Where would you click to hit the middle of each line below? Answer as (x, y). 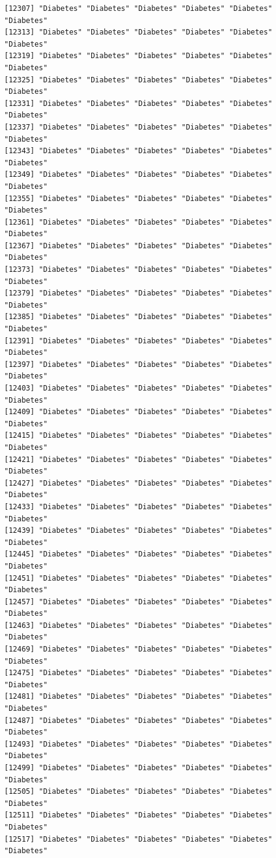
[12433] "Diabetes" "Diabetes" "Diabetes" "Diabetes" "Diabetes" (138, 507)
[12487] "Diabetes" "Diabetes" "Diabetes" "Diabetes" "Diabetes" (138, 720)
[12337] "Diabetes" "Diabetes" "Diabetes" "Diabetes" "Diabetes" (138, 127)
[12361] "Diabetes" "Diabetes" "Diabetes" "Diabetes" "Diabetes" (138, 222)
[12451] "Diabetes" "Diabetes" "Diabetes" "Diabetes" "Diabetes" (138, 578)
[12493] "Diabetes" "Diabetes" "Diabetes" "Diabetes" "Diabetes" (138, 744)
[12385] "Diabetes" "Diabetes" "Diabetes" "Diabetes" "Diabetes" (138, 317)
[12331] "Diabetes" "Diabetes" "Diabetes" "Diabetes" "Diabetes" (138, 103)
